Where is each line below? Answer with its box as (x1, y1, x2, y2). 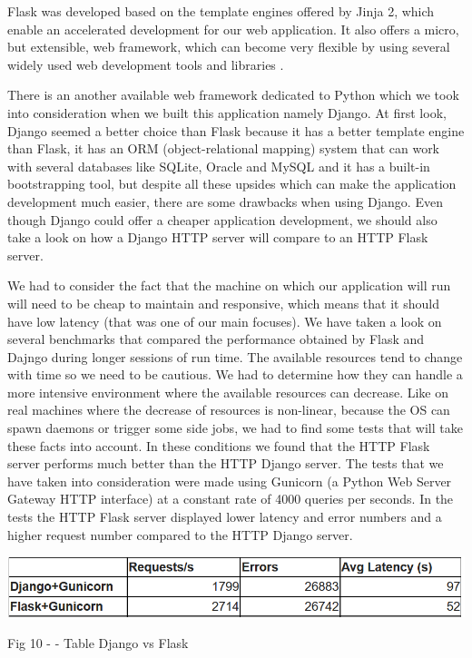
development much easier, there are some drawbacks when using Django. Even (7, 192, 443, 211)
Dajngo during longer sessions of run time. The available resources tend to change (7, 347, 463, 366)
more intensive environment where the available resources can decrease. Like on (7, 382, 448, 401)
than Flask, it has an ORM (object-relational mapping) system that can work (7, 139, 440, 158)
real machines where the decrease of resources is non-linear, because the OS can (7, 400, 450, 419)
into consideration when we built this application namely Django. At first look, (7, 103, 447, 122)
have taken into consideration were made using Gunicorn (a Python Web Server (7, 471, 452, 490)
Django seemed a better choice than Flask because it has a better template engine (7, 121, 465, 140)
